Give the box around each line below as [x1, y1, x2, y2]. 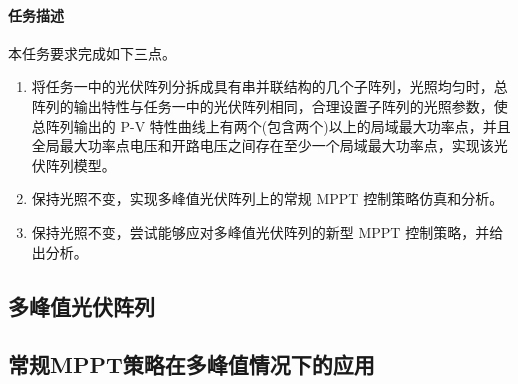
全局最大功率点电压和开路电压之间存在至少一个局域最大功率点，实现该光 [31, 135, 508, 156]
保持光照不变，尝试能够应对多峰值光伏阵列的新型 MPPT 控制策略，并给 [31, 221, 504, 242]
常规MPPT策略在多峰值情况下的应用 [8, 349, 375, 380]
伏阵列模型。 [31, 154, 116, 175]
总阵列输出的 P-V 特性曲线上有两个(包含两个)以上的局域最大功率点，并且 [31, 115, 511, 136]
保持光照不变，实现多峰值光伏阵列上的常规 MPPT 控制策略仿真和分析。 [31, 188, 504, 209]
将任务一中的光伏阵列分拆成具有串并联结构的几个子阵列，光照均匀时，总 [31, 76, 508, 97]
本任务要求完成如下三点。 [8, 42, 176, 63]
